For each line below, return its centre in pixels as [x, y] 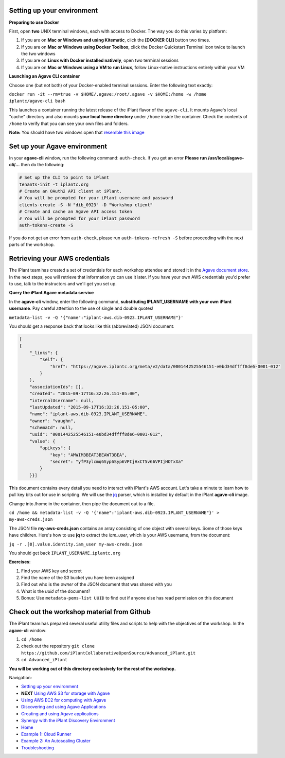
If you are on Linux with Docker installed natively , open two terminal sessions [100, 60]
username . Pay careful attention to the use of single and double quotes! [81, 308]
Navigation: [20, 677]
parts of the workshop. [32, 245]
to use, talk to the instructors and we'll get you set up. [63, 284]
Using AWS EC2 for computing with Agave [64, 700]
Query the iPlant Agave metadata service [52, 293]
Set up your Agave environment [58, 146]
